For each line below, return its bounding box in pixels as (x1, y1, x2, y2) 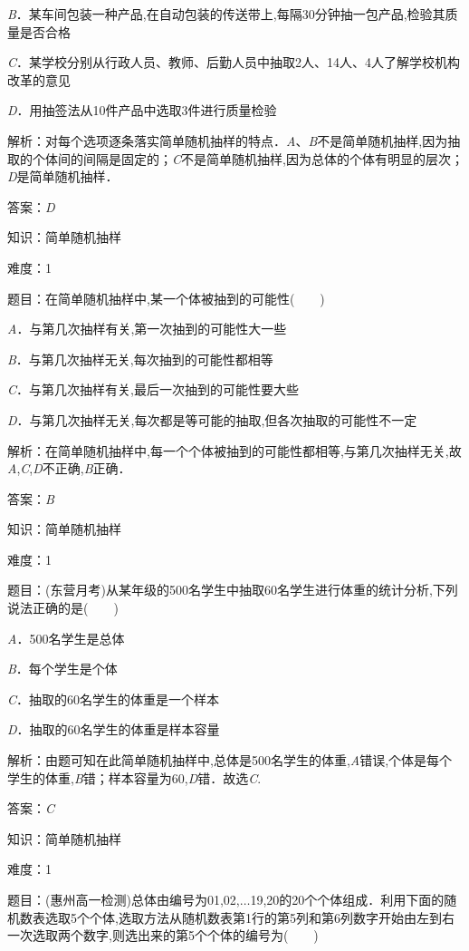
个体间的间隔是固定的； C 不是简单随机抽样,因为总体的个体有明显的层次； (32, 149, 464, 168)
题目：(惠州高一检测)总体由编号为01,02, (7, 890, 240, 908)
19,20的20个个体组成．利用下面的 (250, 890, 445, 908)
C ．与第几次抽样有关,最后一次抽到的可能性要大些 (7, 380, 299, 399)
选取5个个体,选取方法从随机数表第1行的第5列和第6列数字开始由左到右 (44, 907, 455, 927)
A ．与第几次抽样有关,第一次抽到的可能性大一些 (7, 319, 287, 338)
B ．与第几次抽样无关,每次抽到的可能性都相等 (7, 349, 273, 368)
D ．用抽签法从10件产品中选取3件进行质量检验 (7, 101, 277, 120)
